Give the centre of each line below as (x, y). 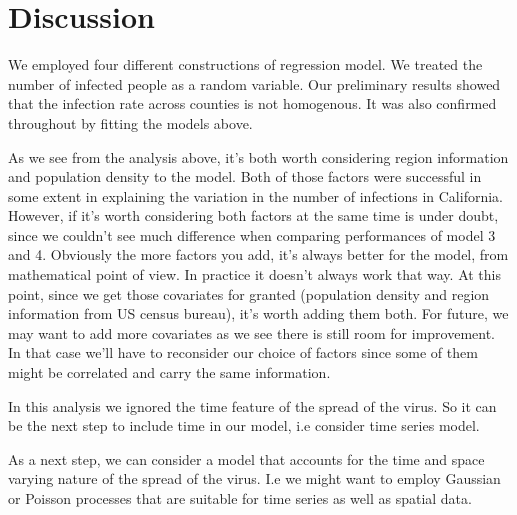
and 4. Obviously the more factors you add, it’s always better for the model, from (258, 254)
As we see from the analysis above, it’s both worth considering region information (258, 156)
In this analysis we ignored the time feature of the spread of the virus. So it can (252, 405)
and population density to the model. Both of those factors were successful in (245, 176)
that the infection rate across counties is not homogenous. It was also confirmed (252, 103)
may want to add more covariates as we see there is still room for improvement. (252, 332)
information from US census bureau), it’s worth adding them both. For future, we (258, 313)
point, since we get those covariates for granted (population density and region (249, 293)
